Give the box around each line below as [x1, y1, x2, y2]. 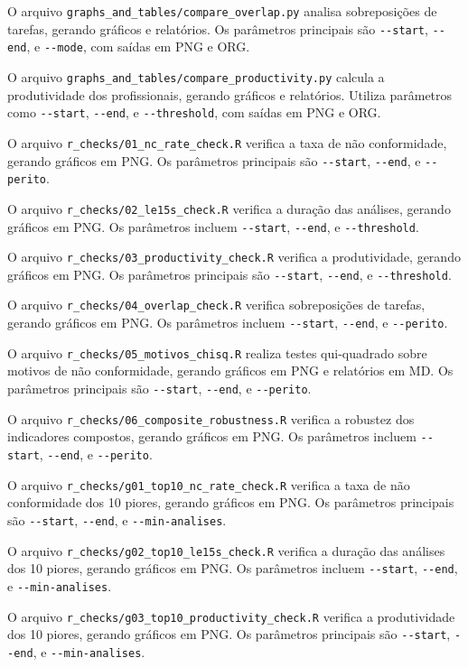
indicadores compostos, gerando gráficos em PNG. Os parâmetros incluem [7, 427, 417, 446]
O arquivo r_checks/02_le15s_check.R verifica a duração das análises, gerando [7, 199, 451, 218]
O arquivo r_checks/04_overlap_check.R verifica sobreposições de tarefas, [7, 295, 426, 314]
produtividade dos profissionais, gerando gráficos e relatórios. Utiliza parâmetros [7, 85, 453, 104]
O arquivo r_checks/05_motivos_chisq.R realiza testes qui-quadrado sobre [7, 343, 427, 362]
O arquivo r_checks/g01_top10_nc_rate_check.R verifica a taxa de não [7, 475, 410, 494]
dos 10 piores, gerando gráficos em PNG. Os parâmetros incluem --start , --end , [7, 559, 458, 578]
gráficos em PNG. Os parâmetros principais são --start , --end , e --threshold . [7, 264, 452, 283]
